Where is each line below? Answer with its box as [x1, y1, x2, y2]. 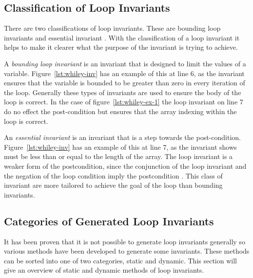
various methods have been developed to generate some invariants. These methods [4, 246, 250, 256]
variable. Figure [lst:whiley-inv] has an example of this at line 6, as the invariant [4, 68, 245, 78]
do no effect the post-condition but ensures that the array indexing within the [4, 106, 237, 116]
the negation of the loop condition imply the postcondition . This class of [4, 170, 223, 180]
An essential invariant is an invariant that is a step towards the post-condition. [4, 132, 241, 142]
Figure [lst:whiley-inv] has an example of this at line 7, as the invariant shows [4, 141, 237, 152]
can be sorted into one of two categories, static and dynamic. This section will [4, 255, 237, 265]
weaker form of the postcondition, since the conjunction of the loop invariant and [4, 160, 247, 171]
